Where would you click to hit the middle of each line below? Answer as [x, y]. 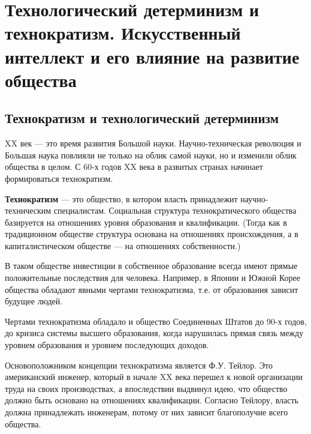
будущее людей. [34, 301]
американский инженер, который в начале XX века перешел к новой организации [154, 377]
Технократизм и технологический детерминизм [142, 118]
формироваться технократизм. [59, 178]
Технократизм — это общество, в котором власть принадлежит [121, 198]
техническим [28, 210]
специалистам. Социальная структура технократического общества [175, 210]
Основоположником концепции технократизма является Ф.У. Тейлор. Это [139, 365]
